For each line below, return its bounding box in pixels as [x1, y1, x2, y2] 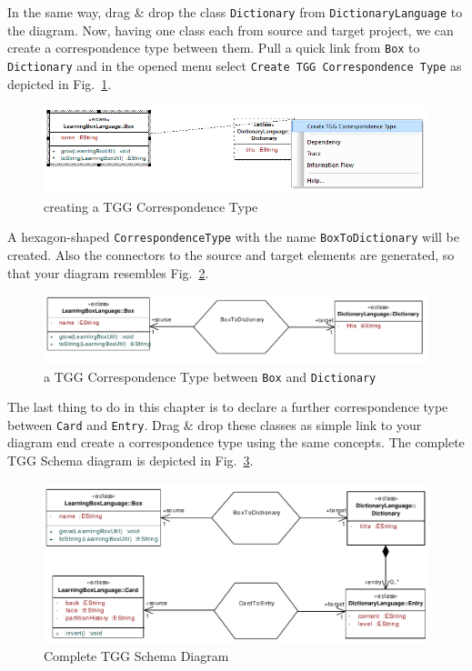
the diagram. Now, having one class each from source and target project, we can [7, 20, 454, 39]
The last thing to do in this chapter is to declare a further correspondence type [7, 397, 448, 416]
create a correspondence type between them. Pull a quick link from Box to [7, 38, 420, 57]
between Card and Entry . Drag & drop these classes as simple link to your [7, 415, 422, 434]
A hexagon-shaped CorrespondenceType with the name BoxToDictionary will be [7, 227, 459, 246]
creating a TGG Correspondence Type [44, 196, 258, 215]
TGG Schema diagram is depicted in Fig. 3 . [7, 451, 254, 469]
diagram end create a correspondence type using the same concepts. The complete [7, 433, 465, 452]
